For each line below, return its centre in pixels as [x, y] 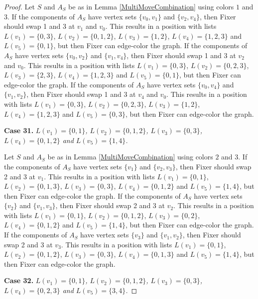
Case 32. [19, 280]
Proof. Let [19, 6]
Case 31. [19, 130]
